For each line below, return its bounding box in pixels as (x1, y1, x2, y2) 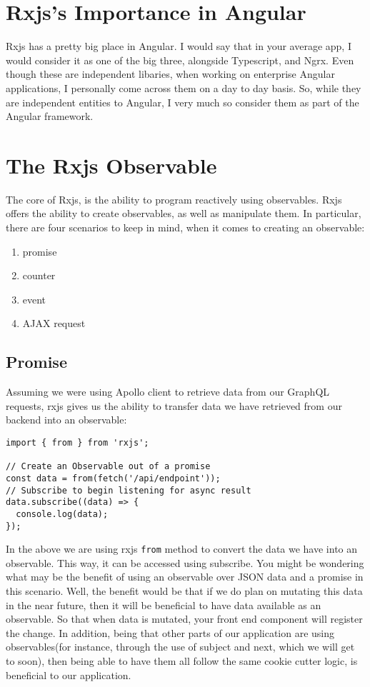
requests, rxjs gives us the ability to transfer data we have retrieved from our (6, 398, 342, 413)
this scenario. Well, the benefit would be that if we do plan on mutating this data (6, 583, 363, 598)
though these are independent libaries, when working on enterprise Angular (6, 66, 335, 81)
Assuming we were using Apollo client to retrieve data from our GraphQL (6, 384, 330, 399)
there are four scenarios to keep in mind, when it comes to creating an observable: (6, 220, 365, 234)
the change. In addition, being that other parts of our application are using (6, 625, 335, 640)
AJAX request (22, 316, 86, 331)
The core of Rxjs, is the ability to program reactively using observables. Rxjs (6, 191, 342, 206)
